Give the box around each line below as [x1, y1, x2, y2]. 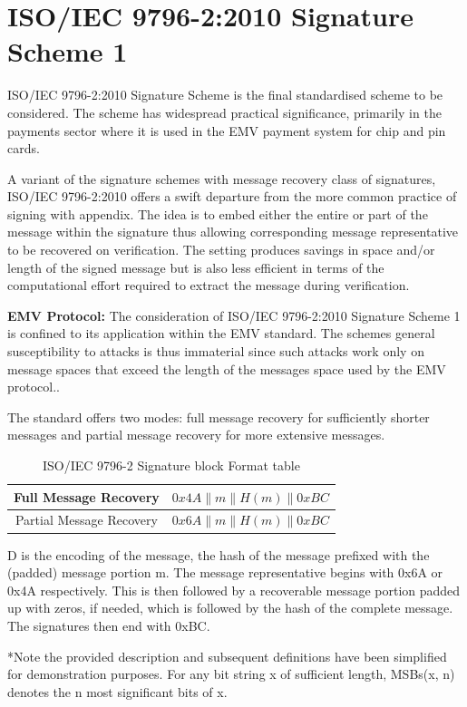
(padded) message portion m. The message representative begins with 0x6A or [7, 563, 443, 582]
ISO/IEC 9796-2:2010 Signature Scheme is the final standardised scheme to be [7, 85, 443, 104]
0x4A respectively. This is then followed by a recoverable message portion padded [7, 580, 461, 599]
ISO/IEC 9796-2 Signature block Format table [42, 456, 300, 474]
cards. [7, 139, 40, 158]
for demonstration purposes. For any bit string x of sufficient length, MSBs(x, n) [7, 664, 455, 683]
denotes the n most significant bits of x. [7, 682, 228, 701]
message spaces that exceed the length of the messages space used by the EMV [7, 359, 446, 378]
